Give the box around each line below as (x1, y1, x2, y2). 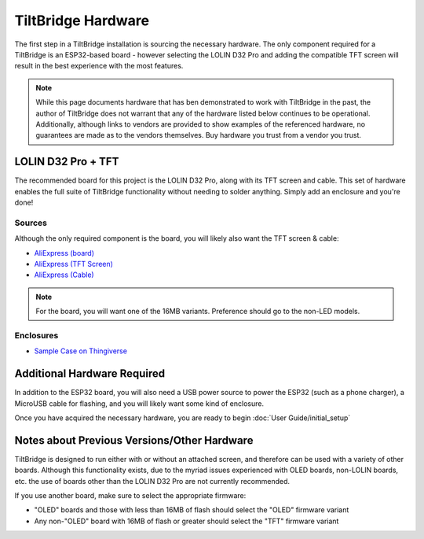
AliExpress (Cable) (34, 270, 94, 279)
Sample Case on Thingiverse (34, 346, 127, 356)
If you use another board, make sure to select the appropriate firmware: (14, 490, 247, 500)
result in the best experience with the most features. (14, 61, 184, 71)
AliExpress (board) (34, 248, 94, 257)
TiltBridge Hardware (14, 12, 149, 29)
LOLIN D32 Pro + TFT (14, 155, 119, 168)
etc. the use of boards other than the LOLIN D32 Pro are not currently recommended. (14, 476, 291, 485)
